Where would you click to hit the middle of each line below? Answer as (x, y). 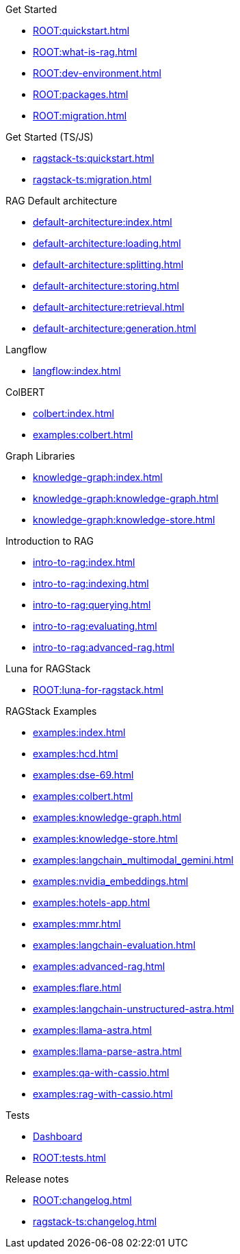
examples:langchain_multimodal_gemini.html (133, 860)
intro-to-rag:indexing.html (91, 583)
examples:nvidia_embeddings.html (111, 881)
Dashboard (58, 1136)
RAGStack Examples (51, 711)
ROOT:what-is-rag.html (85, 52)
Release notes (37, 1179)
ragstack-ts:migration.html (92, 179)
